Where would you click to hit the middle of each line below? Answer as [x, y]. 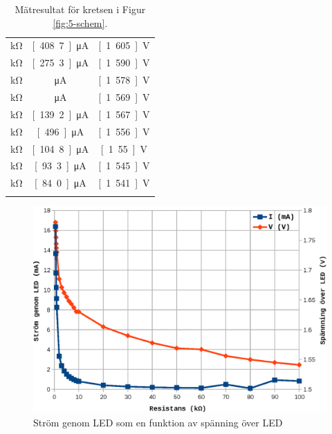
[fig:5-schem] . [80, 22]
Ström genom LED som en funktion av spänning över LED [158, 423]
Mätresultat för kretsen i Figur [80, 9]
